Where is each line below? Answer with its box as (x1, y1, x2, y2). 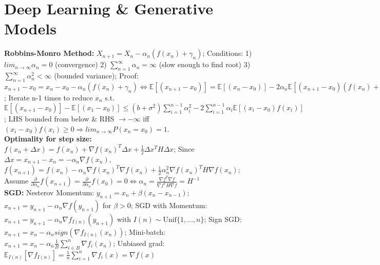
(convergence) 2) (55, 59, 107, 70)
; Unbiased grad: (113, 237, 165, 248)
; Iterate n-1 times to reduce (4, 92, 93, 103)
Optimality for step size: (4, 133, 92, 144)
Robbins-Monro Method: (4, 48, 94, 58)
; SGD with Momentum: (130, 199, 207, 210)
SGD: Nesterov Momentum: (4, 187, 94, 198)
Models (4, 18, 56, 39)
